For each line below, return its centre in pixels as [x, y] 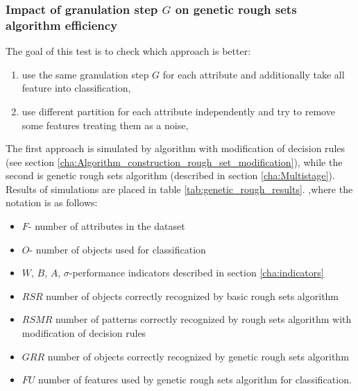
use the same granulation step [85, 74]
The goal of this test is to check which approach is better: [128, 51]
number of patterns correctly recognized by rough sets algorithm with [203, 319]
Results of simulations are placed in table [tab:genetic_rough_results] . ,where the [179, 189]
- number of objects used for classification [118, 249]
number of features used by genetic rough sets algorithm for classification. [195, 380]
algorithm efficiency [62, 25]
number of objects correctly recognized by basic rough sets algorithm [193, 296]
